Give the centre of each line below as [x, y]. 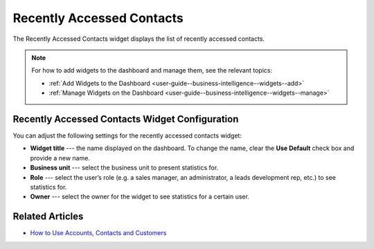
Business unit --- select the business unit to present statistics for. [124, 168]
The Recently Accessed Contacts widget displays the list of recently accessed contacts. [139, 39]
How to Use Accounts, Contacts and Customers [98, 233]
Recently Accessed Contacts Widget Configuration [126, 119]
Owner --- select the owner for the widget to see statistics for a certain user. [140, 196]
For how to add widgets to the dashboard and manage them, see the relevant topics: [152, 71]
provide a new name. [60, 158]
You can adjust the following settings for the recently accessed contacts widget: [127, 136]
